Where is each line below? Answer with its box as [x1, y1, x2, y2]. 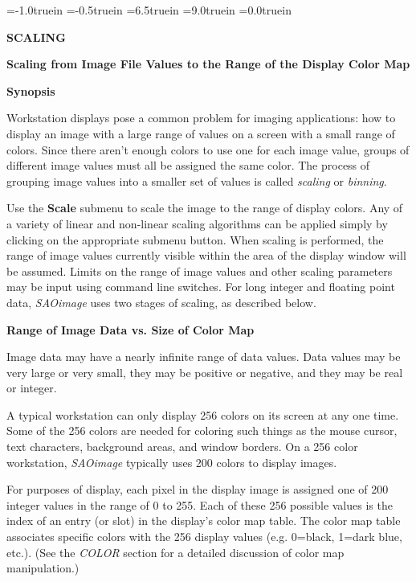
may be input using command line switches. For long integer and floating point [6, 278, 395, 295]
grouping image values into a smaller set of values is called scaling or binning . [6, 172, 387, 189]
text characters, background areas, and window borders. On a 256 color [6, 438, 358, 455]
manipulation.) [6, 559, 80, 576]
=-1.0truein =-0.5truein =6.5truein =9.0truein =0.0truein [6, 2, 292, 18]
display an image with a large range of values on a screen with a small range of [6, 125, 395, 141]
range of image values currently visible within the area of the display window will [6, 247, 406, 264]
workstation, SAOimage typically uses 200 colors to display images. [6, 453, 337, 470]
